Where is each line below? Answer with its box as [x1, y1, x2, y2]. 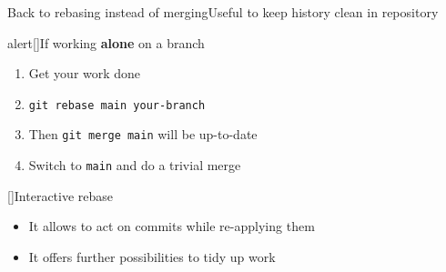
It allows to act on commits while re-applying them [28, 217, 315, 236]
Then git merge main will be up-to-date [28, 125, 258, 144]
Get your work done [28, 64, 141, 83]
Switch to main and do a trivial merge [28, 156, 241, 175]
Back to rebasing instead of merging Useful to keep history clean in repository [7, 3, 439, 21]
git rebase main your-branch [28, 98, 206, 112]
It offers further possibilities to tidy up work [28, 247, 276, 266]
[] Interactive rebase [7, 186, 114, 205]
